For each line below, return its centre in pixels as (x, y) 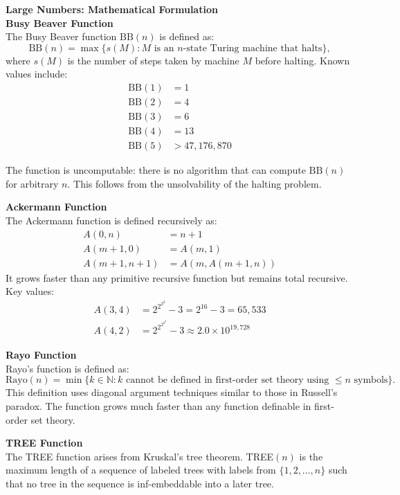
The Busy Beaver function (61, 36)
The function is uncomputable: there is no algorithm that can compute (156, 170)
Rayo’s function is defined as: (67, 368)
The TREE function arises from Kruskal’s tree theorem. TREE (140, 456)
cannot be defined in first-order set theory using (228, 380)
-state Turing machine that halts (253, 48)
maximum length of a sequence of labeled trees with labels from (141, 470)
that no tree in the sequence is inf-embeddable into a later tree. (140, 483)
